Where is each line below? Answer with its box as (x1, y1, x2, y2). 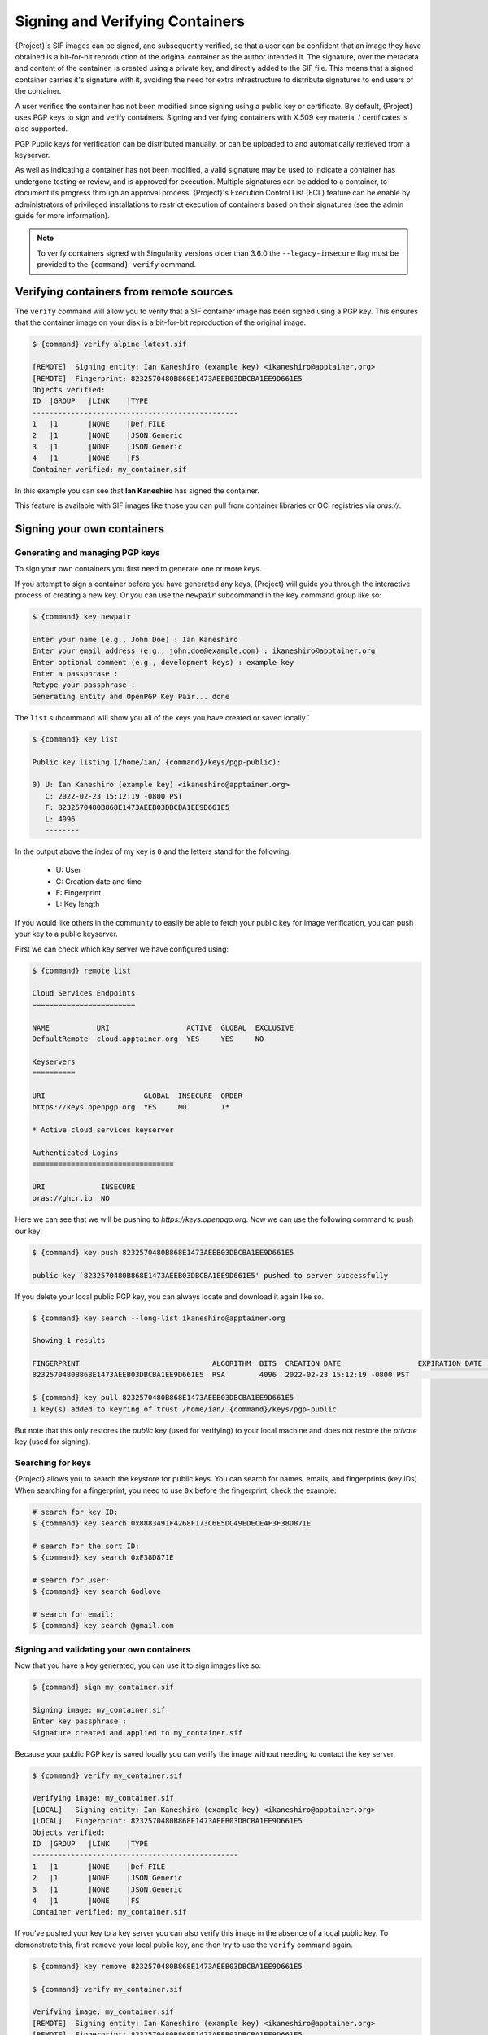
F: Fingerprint (55, 888, 102, 898)
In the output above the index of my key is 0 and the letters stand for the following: (15, 847, 292, 856)
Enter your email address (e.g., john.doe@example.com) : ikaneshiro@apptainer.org (32, 646, 376, 655)
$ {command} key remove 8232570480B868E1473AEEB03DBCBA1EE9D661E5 (32, 1962, 303, 1971)
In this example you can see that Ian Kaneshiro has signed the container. (15, 485, 260, 496)
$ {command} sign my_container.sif (32, 1683, 174, 1692)
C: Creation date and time (55, 876, 142, 886)
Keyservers (32, 1057, 76, 1066)
